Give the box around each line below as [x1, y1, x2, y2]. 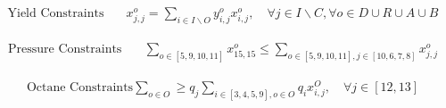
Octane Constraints [26, 80, 134, 94]
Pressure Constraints [8, 42, 122, 55]
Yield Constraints [7, 7, 104, 21]
